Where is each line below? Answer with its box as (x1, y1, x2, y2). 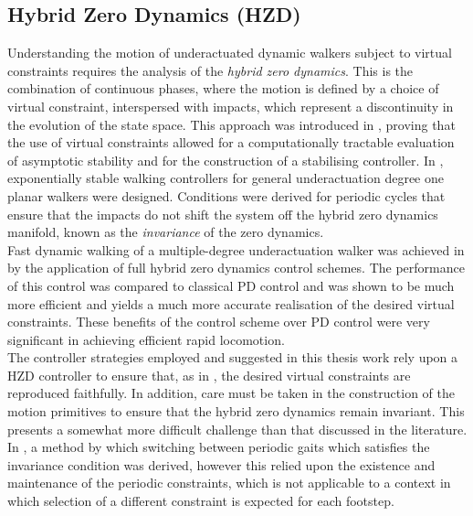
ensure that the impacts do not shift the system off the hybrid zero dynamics (7, 204, 438, 223)
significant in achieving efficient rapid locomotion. (7, 329, 285, 349)
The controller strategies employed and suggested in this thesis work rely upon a (7, 348, 458, 367)
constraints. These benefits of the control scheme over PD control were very (7, 312, 430, 331)
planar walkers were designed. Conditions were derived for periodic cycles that (7, 186, 446, 205)
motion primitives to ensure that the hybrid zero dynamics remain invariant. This (7, 402, 465, 421)
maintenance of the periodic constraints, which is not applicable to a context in (7, 473, 451, 492)
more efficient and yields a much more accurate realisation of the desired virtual (7, 294, 455, 313)
